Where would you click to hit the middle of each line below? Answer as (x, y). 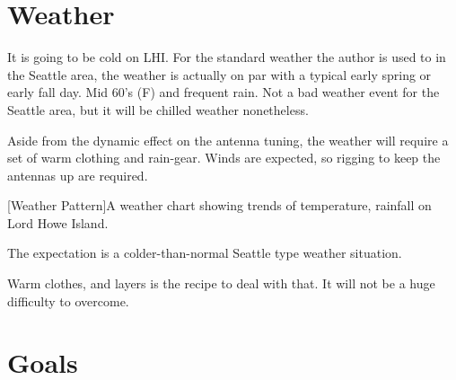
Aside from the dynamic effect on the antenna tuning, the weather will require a (228, 140)
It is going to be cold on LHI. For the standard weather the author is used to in (227, 57)
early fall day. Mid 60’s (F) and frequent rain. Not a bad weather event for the (224, 92)
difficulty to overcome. (68, 300)
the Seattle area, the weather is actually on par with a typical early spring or (219, 74)
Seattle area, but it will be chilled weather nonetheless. (158, 109)
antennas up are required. (78, 175)
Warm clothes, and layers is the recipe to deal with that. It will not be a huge (221, 283)
